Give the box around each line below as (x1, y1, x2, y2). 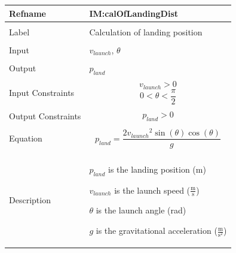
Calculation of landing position (89, 25, 203, 38)
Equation (9, 132, 42, 144)
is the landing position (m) (108, 162, 206, 175)
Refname (9, 7, 46, 19)
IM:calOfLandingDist (89, 7, 179, 19)
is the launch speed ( (114, 183, 191, 196)
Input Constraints (9, 86, 75, 98)
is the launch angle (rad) (96, 204, 186, 216)
